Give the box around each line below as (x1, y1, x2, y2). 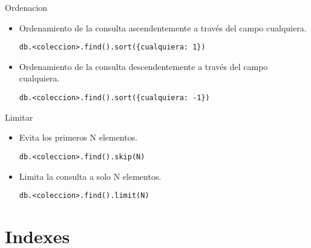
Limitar (5, 110, 33, 123)
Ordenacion (5, 1, 48, 13)
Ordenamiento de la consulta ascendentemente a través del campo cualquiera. (19, 21, 307, 34)
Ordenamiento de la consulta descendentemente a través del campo (19, 60, 268, 72)
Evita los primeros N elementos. (19, 131, 138, 144)
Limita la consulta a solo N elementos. (19, 170, 162, 182)
